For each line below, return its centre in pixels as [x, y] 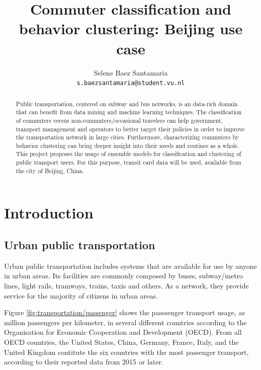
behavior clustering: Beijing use [131, 28]
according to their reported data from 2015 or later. [84, 362]
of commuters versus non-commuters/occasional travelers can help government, [119, 120]
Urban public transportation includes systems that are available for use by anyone [130, 266]
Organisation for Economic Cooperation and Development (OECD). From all [123, 332]
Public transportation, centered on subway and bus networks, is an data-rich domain [127, 103]
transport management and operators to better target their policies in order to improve [130, 129]
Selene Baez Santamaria [131, 72]
